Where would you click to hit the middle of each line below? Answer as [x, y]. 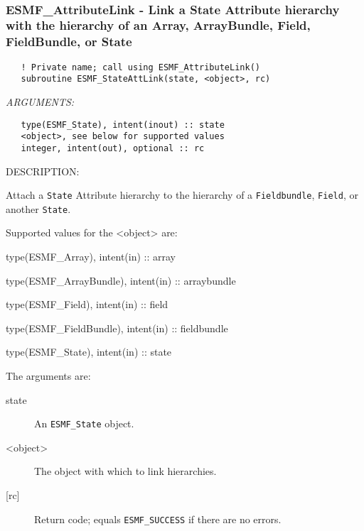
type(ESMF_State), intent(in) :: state [89, 352]
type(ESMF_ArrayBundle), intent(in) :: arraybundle [121, 280]
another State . [38, 208]
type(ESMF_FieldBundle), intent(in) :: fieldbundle [117, 328]
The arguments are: [48, 376]
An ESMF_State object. [84, 423]
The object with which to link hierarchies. [125, 471]
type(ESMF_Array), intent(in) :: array [91, 257]
